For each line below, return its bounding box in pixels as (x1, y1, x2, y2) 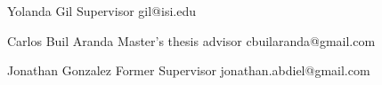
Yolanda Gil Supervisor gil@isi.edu (7, 2, 196, 19)
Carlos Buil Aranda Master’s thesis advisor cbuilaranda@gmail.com (7, 31, 376, 50)
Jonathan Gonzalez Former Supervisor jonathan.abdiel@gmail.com (7, 61, 370, 80)
